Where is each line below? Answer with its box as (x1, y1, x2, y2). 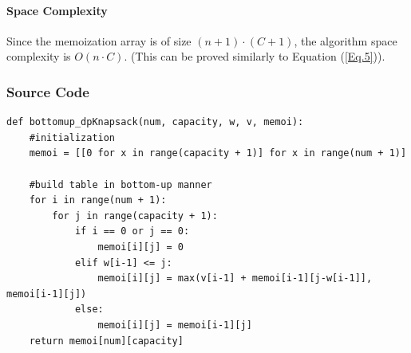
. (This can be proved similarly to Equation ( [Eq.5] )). (124, 48, 385, 65)
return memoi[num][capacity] (29, 335, 184, 347)
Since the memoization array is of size (6, 32, 192, 49)
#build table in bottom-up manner (29, 178, 212, 190)
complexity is (6, 48, 71, 65)
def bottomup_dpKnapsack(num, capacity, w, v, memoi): (6, 116, 304, 128)
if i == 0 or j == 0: (74, 226, 190, 237)
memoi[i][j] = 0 (97, 241, 184, 253)
